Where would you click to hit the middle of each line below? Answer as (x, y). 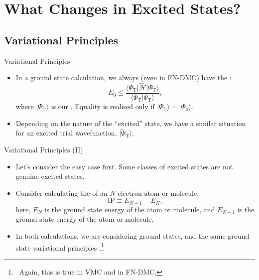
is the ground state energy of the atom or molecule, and (130, 209)
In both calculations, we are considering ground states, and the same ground (132, 236)
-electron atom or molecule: (157, 193)
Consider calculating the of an (62, 193)
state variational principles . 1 (60, 247)
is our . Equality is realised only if (103, 106)
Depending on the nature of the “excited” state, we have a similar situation (131, 123)
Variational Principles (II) (44, 150)
